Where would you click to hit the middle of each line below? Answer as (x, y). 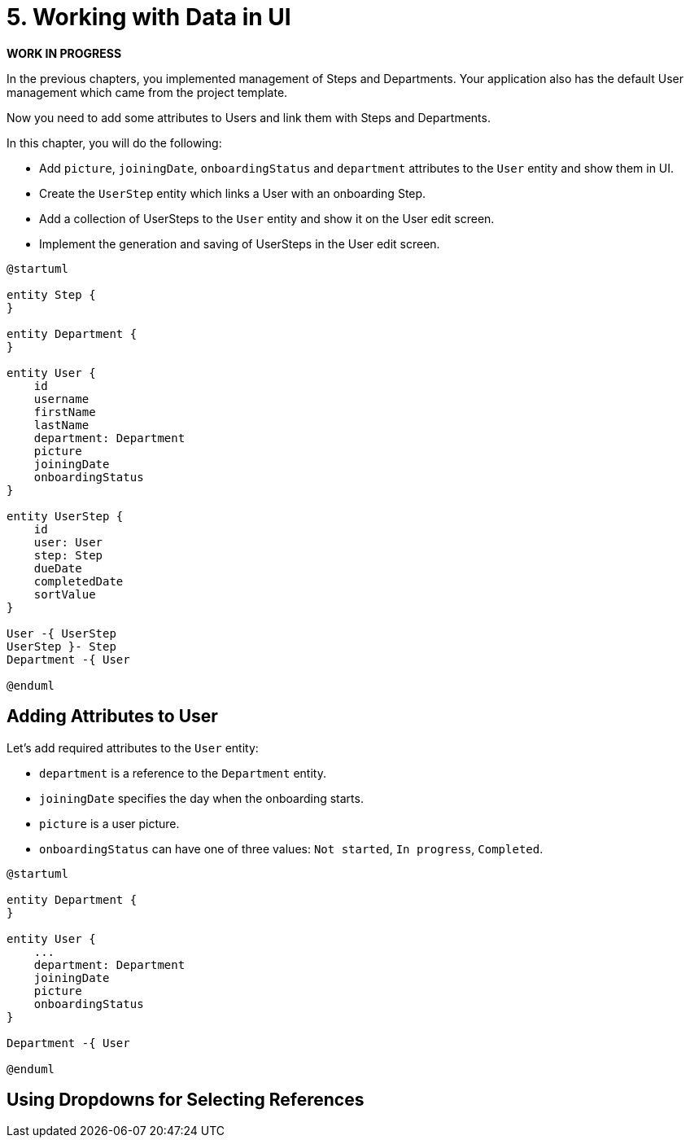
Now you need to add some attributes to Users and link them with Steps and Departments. (249, 117)
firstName (65, 412)
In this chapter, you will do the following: (114, 142)
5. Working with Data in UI (149, 17)
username (61, 399)
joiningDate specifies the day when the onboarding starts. (201, 798)
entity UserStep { (65, 516)
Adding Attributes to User (112, 717)
